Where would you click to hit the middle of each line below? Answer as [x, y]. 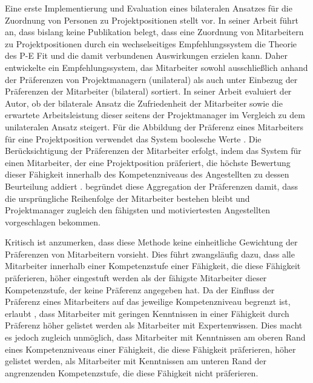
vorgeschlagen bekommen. [53, 221]
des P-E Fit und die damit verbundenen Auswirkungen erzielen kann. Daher [147, 55]
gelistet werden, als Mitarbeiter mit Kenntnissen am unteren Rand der [136, 361]
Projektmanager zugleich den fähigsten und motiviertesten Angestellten [138, 210]
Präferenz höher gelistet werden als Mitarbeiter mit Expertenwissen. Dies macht [154, 325]
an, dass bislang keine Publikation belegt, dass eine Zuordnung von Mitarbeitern [154, 32]
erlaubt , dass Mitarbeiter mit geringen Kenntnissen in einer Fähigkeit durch [147, 313]
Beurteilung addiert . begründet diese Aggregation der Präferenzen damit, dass [151, 186]
